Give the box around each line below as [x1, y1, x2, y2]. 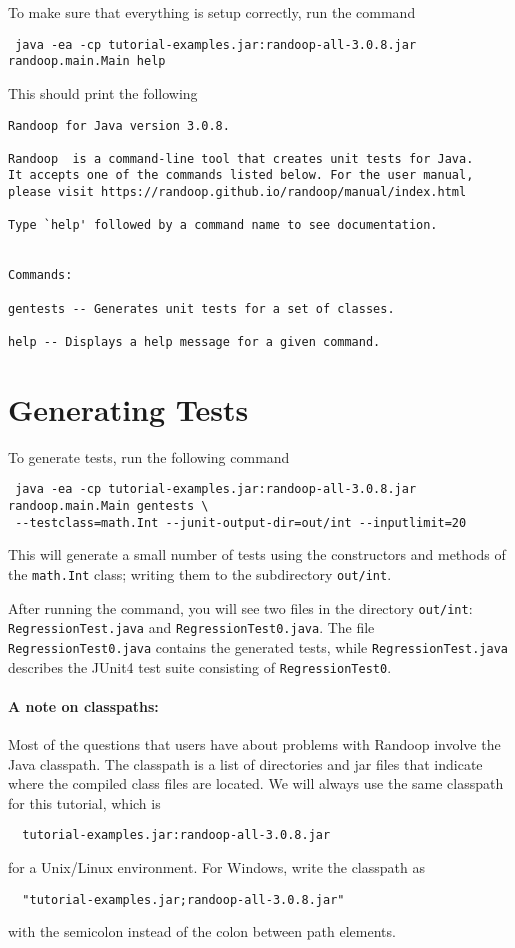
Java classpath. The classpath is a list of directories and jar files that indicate [8, 753, 483, 774]
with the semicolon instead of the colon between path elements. [8, 921, 396, 942]
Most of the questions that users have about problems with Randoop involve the [8, 734, 501, 755]
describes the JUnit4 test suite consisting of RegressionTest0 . [8, 656, 392, 677]
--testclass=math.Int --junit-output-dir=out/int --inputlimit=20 [15, 515, 467, 530]
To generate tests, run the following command [8, 446, 290, 467]
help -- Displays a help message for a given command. [8, 335, 381, 350]
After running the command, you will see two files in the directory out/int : [8, 597, 473, 618]
